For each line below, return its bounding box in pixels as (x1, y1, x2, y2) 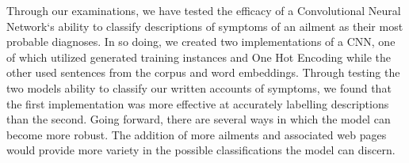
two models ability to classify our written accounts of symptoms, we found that (6, 79, 392, 96)
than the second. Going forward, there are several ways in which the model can (6, 111, 391, 127)
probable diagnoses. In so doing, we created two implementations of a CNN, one (6, 33, 396, 50)
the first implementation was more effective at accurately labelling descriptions (6, 95, 389, 112)
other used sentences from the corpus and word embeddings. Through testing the (6, 64, 400, 81)
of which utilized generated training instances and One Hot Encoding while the (6, 48, 392, 65)
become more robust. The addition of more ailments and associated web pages (6, 126, 387, 142)
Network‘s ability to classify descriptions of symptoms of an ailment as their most (6, 17, 403, 34)
